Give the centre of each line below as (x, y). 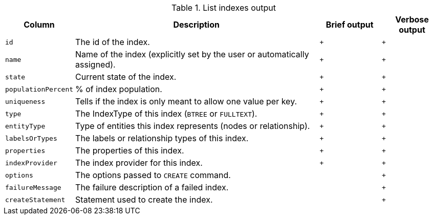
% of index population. (119, 89)
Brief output (350, 25)
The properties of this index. (130, 150)
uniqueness (25, 101)
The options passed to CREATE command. (153, 175)
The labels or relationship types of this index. (162, 138)
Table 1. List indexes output (224, 8)
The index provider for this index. (139, 163)
